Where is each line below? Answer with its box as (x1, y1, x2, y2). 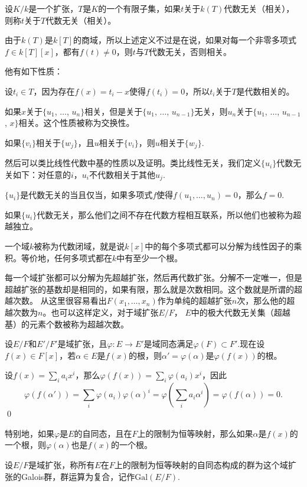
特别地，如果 (5, 427, 54, 439)
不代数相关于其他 (89, 168, 156, 180)
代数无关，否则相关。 (149, 45, 232, 57)
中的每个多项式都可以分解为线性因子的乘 (145, 240, 302, 252)
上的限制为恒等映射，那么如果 (137, 427, 253, 439)
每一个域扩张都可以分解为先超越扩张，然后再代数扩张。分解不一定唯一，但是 (5, 271, 302, 284)
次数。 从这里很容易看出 (12, 294, 107, 307)
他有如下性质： (5, 65, 63, 77)
